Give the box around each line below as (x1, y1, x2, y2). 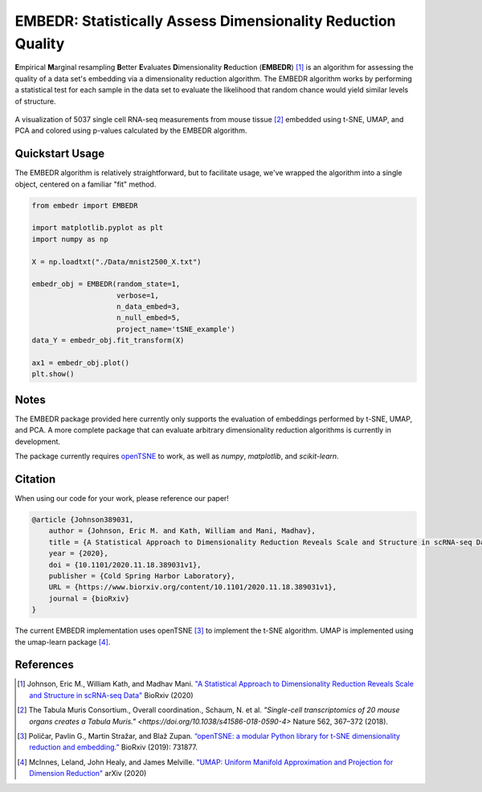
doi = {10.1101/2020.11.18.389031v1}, (48, 560, 202, 569)
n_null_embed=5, (116, 314, 181, 322)
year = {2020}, (48, 549, 108, 558)
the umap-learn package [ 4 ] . (14, 637, 111, 646)
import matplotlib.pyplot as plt (31, 224, 164, 232)
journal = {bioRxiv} (48, 593, 130, 603)
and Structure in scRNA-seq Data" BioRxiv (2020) (29, 690, 194, 700)
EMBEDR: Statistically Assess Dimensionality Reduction (14, 12, 397, 30)
